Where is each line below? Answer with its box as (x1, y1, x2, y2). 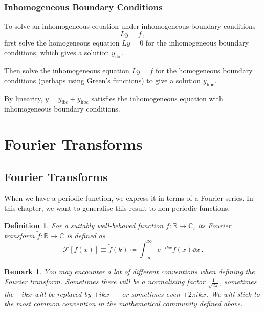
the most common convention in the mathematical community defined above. (4, 298, 243, 309)
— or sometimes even (112, 288, 180, 299)
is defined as (67, 230, 105, 240)
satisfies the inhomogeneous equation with (91, 93, 223, 103)
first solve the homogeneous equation (4, 37, 120, 48)
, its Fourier (193, 219, 231, 230)
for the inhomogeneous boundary (145, 37, 249, 48)
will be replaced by (34, 288, 91, 299)
